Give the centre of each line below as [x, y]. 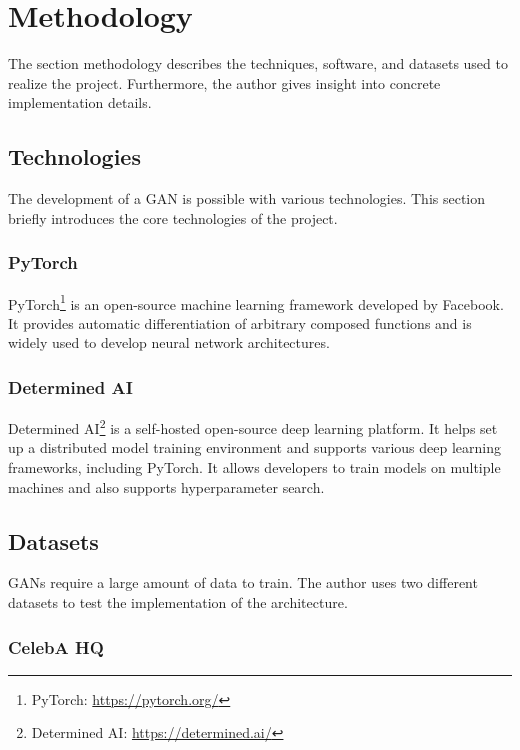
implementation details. [80, 102]
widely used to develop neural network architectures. [169, 342]
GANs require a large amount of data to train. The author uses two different [243, 582]
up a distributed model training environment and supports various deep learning [254, 447]
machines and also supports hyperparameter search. [166, 486]
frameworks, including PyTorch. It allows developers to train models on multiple [254, 467]
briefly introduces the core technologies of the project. [173, 217]
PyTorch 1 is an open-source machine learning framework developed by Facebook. [256, 302]
